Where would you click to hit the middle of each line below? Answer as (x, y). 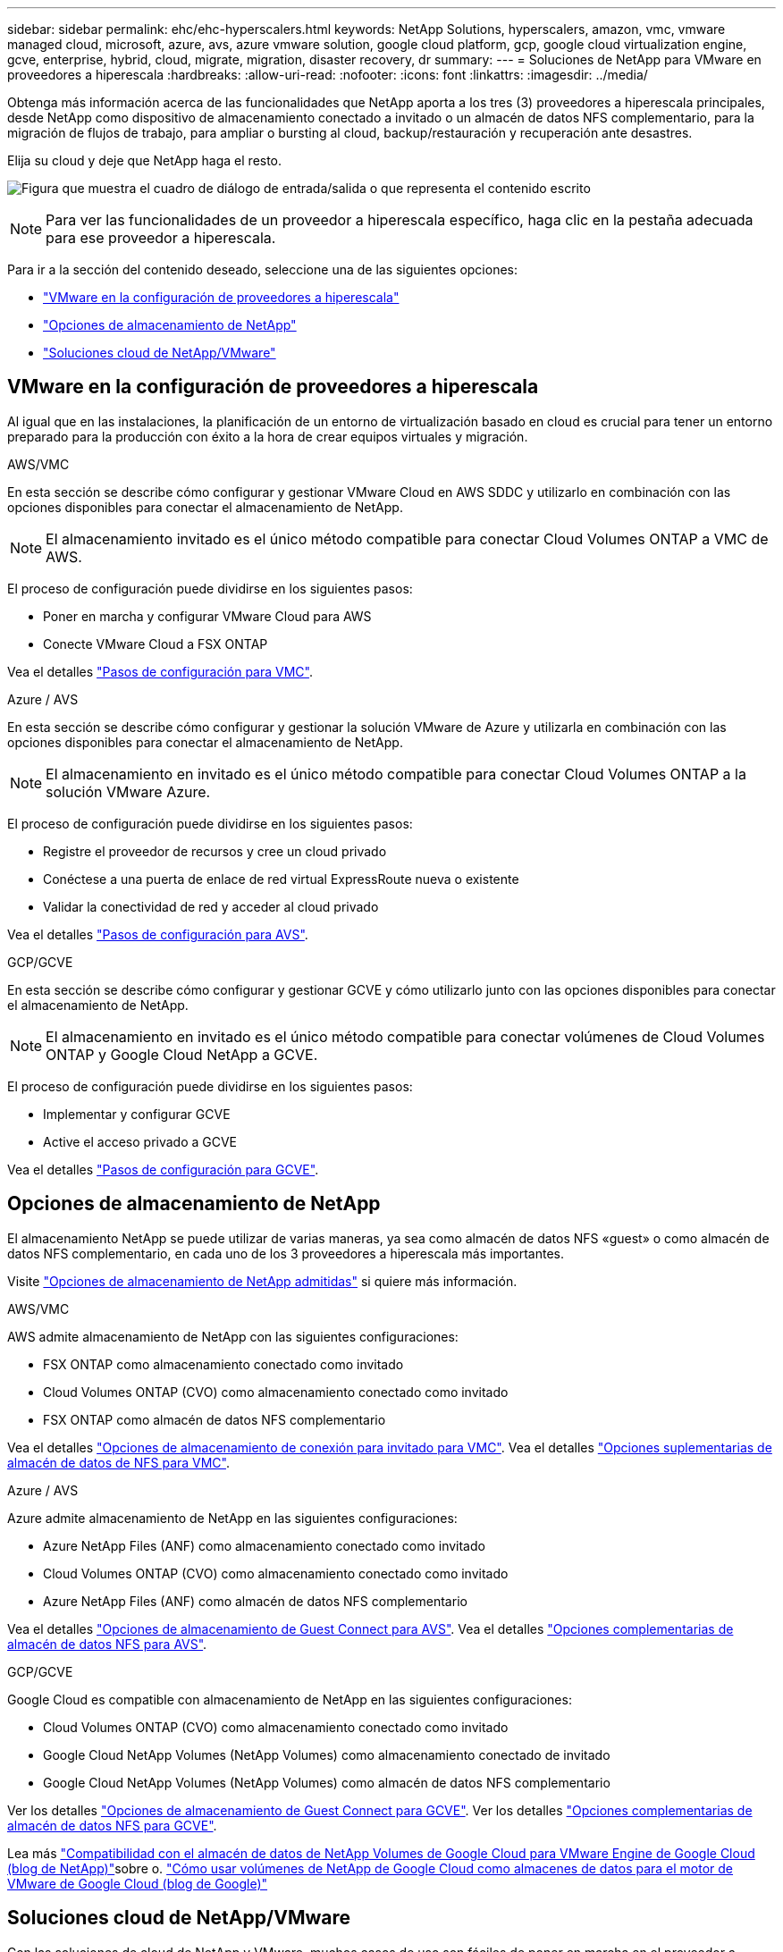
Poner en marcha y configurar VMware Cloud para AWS (207, 616)
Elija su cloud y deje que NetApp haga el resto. (145, 160)
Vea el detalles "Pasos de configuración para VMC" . (160, 671)
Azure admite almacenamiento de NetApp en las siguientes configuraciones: (232, 1518)
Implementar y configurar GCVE (137, 1114)
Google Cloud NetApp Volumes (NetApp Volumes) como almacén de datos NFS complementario (327, 1782)
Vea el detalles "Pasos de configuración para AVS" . (158, 934)
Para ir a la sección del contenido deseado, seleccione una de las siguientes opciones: (262, 269)
